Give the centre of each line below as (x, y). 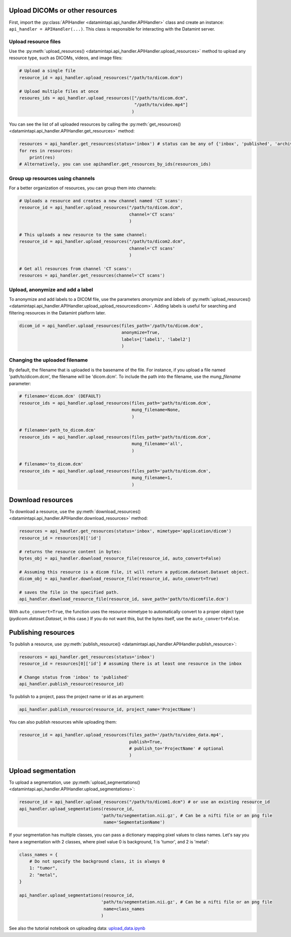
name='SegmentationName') (134, 822)
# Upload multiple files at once (59, 91)
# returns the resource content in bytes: (70, 551)
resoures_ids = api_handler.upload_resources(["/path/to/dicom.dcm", (104, 98)
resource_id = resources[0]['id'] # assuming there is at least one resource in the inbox (130, 664)
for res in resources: (46, 151)
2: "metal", (44, 875)
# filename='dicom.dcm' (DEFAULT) (60, 396)
